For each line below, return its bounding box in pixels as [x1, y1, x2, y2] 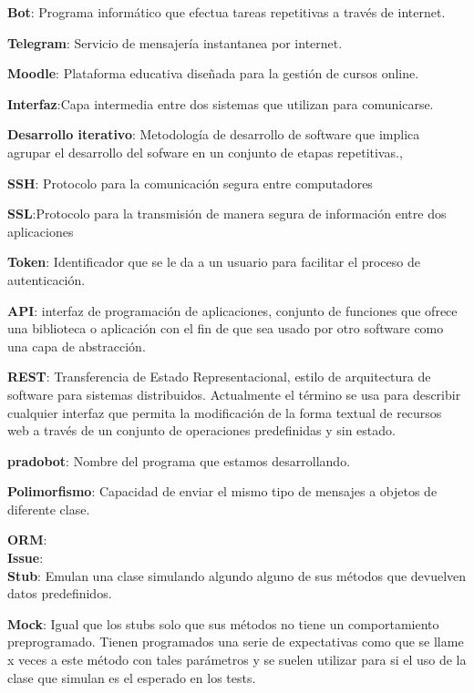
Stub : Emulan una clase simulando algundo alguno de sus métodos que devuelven [7, 566, 467, 585]
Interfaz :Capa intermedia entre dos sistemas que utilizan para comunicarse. [7, 94, 434, 113]
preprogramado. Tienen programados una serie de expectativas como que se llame [7, 632, 464, 651]
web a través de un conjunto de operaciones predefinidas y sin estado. [7, 421, 396, 440]
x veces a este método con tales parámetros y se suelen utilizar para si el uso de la [7, 650, 467, 669]
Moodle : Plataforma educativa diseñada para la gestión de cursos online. [7, 64, 419, 83]
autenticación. [7, 270, 86, 289]
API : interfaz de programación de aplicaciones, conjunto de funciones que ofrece [7, 301, 458, 320]
